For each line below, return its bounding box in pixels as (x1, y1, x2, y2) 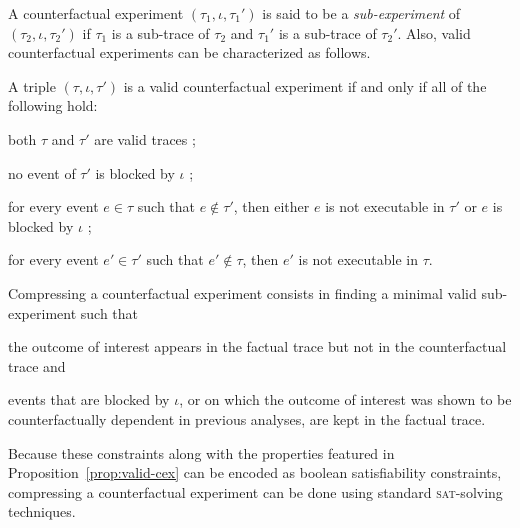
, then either (233, 196, 310, 217)
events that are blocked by (8, 389, 170, 410)
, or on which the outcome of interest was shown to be (179, 389, 512, 410)
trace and (8, 355, 66, 376)
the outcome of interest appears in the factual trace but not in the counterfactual (8, 336, 507, 357)
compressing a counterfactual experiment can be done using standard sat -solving (8, 481, 503, 502)
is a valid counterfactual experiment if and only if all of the (123, 75, 487, 96)
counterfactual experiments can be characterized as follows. (8, 42, 371, 63)
